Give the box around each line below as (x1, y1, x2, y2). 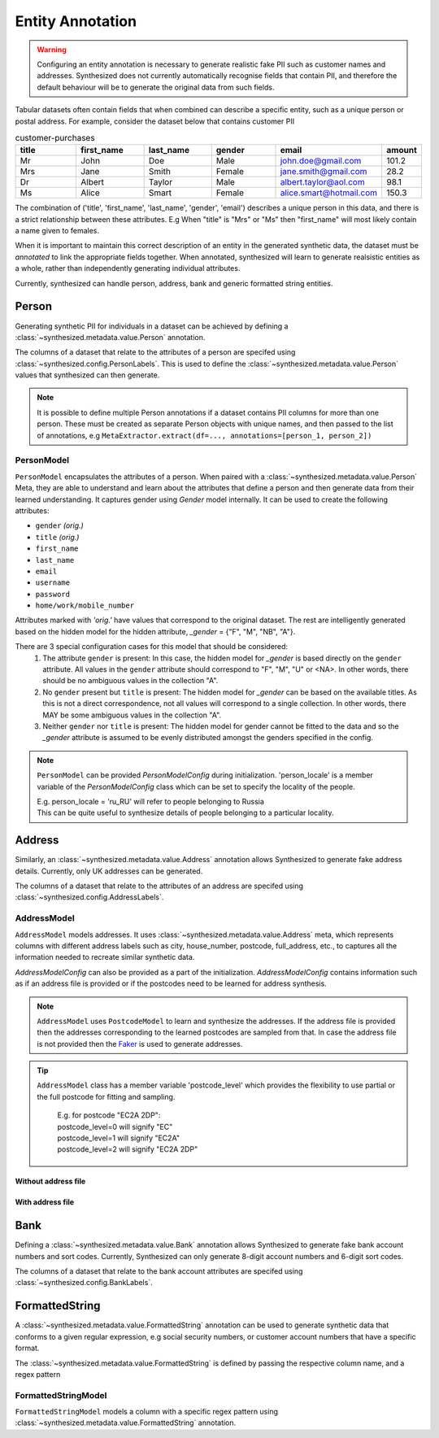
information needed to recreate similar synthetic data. (15, 952, 195, 962)
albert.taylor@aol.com (280, 176, 365, 188)
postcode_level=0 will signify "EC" (57, 1122, 173, 1131)
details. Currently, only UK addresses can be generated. (15, 866, 203, 876)
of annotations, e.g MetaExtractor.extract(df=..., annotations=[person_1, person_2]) (37, 430, 372, 440)
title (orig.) (35, 532, 80, 542)
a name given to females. (15, 226, 100, 236)
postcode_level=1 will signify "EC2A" (57, 1133, 180, 1143)
